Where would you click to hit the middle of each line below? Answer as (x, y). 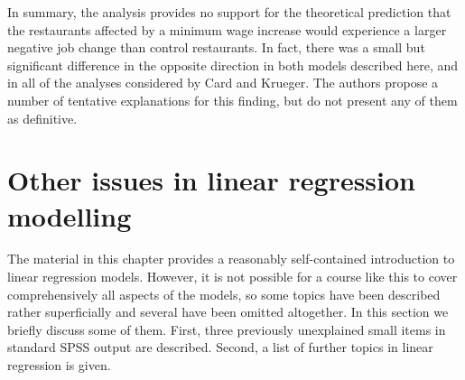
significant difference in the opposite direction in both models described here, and (233, 65)
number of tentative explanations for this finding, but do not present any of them (232, 100)
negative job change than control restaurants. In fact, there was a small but (216, 47)
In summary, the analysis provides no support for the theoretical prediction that (229, 12)
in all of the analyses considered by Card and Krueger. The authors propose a (223, 83)
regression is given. (59, 365)
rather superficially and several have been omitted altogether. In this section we (228, 312)
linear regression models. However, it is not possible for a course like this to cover (232, 277)
